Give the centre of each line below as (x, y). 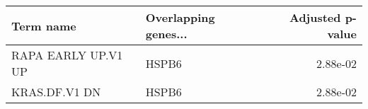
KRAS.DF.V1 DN (56, 92)
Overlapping (180, 17)
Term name (44, 25)
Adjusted (315, 17)
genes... (166, 34)
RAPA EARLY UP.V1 (67, 55)
